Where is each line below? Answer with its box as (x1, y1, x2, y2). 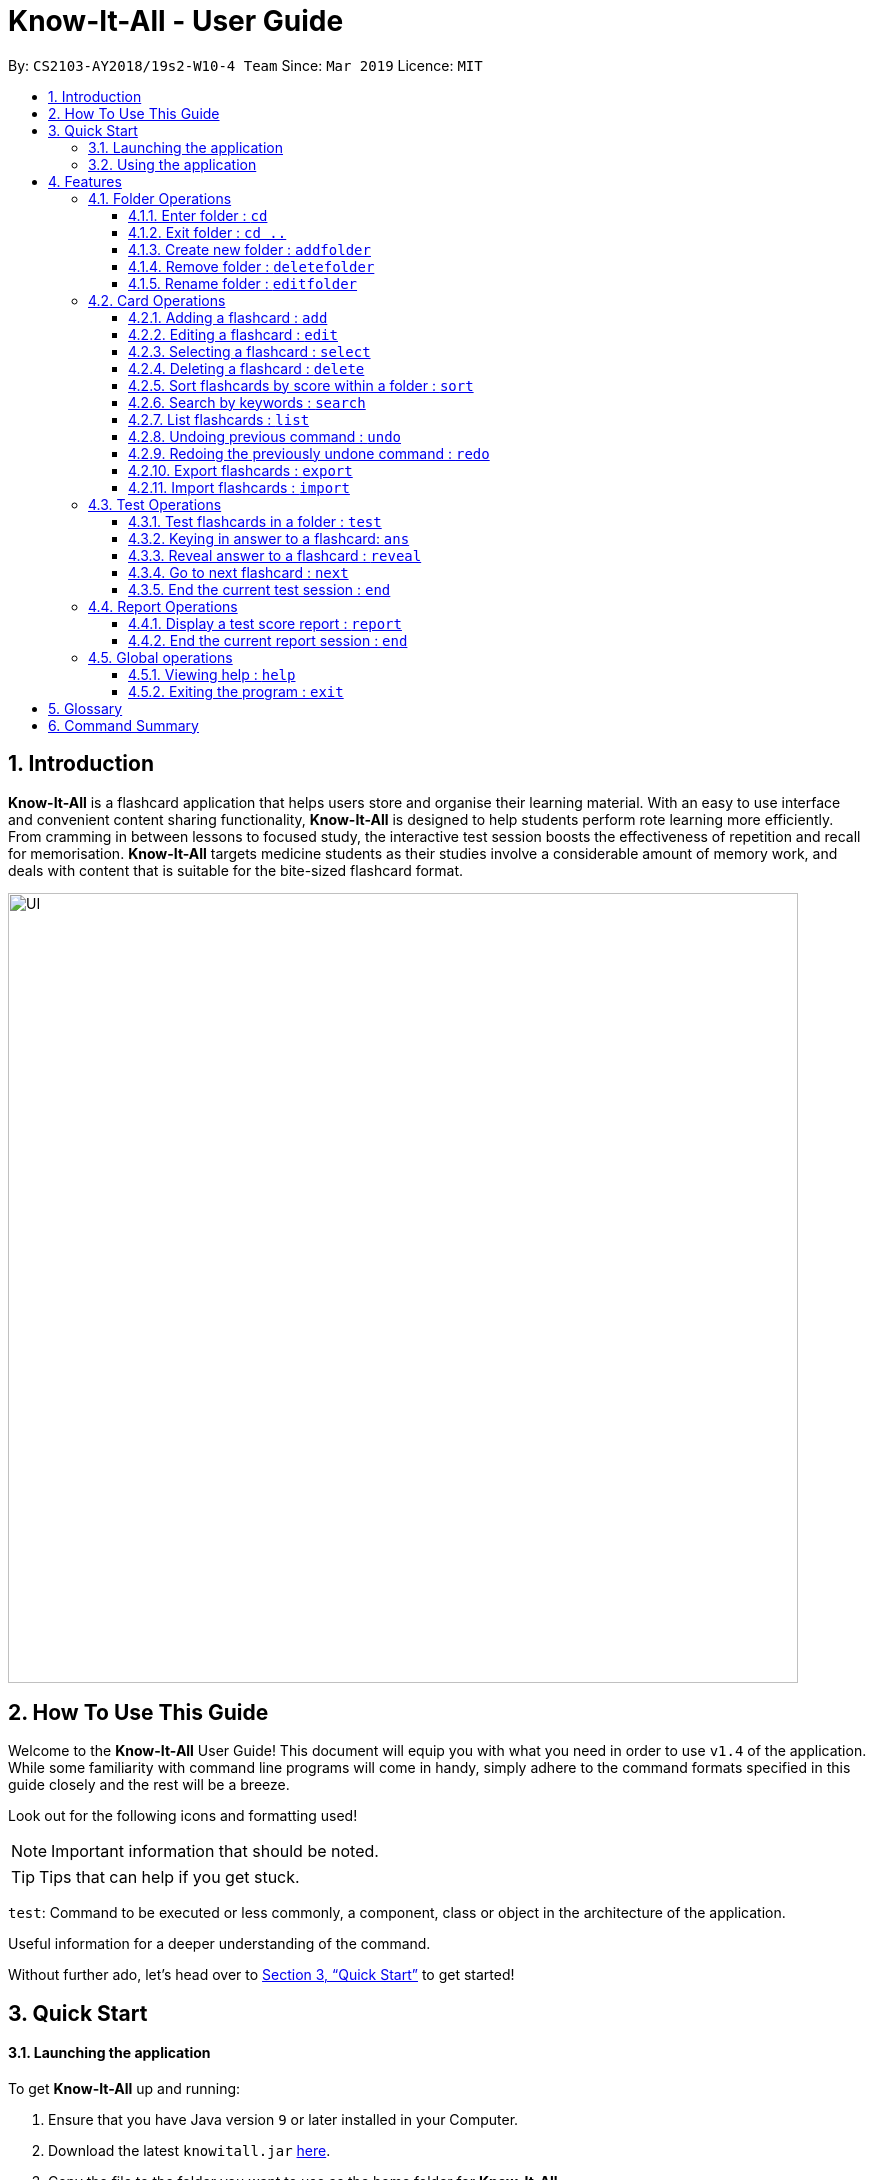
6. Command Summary (48, 716, 199, 734)
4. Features (48, 172, 122, 190)
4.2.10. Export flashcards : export (128, 461, 353, 479)
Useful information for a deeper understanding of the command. (8, 1935, 431, 1953)
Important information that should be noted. (51, 1841, 379, 1862)
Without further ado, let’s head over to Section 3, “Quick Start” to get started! (8, 1966, 515, 1984)
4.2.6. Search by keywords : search (128, 393, 366, 411)
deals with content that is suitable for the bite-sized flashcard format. (8, 861, 464, 879)
